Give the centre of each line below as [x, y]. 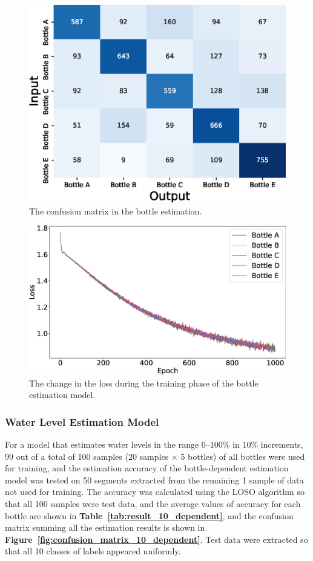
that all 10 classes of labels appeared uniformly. [93, 551]
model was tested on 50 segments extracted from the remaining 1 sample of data [154, 480]
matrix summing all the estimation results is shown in [105, 527]
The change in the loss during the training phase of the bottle [144, 383]
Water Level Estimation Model [82, 421]
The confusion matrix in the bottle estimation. [116, 211]
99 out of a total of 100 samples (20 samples [87, 456]
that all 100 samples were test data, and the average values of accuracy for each [153, 503]
